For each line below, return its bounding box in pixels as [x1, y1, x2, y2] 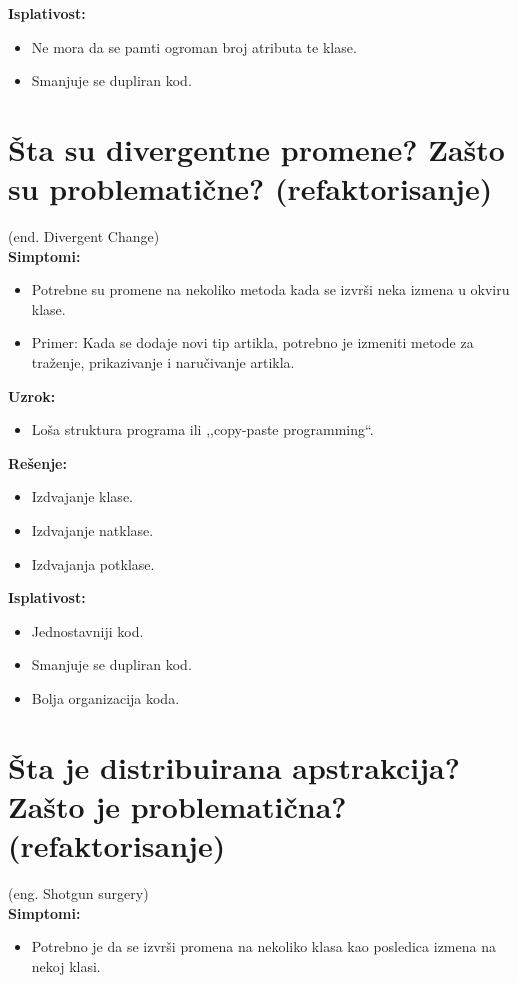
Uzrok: [8, 385, 56, 406]
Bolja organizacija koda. [31, 688, 180, 708]
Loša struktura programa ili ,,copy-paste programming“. [31, 419, 374, 440]
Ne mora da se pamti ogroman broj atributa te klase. [31, 36, 357, 57]
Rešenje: [8, 452, 67, 473]
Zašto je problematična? [8, 785, 347, 826]
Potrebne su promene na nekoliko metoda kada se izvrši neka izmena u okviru [31, 279, 510, 300]
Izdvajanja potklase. [31, 553, 155, 574]
